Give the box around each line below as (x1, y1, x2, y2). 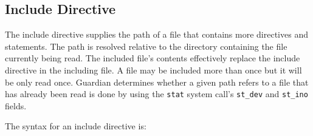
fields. (5, 99, 27, 112)
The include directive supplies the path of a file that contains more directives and (5, 28, 308, 41)
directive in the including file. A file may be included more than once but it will (5, 63, 302, 76)
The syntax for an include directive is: (5, 120, 146, 132)
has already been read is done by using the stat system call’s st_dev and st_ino (5, 87, 308, 100)
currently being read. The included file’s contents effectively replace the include (5, 52, 300, 64)
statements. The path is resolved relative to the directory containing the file (5, 39, 287, 52)
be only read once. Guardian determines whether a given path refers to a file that (5, 75, 309, 88)
